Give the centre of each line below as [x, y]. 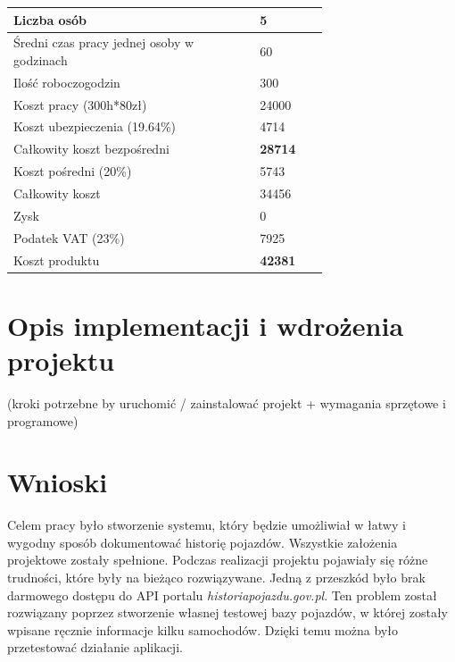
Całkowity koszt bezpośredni [91, 149]
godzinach [41, 59]
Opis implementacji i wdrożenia [206, 325]
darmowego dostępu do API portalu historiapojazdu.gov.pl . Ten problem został [222, 595]
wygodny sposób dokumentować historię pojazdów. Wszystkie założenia [203, 542]
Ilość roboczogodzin [67, 82]
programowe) [43, 420]
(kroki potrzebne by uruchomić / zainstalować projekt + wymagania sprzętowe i [227, 402]
